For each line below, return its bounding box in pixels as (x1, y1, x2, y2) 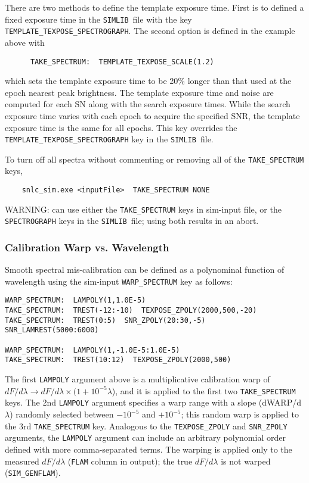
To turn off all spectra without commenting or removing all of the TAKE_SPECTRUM (5, 152, 304, 165)
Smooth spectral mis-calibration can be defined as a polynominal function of (5, 263, 285, 276)
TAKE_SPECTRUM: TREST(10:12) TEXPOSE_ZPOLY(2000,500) (5, 356, 231, 364)
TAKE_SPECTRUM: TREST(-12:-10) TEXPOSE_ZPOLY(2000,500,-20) (5, 306, 257, 315)
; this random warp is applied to (181, 408, 299, 420)
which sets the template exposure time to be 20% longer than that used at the (5, 74, 292, 87)
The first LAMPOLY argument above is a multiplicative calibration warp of (5, 373, 270, 385)
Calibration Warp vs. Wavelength (5, 239, 169, 254)
